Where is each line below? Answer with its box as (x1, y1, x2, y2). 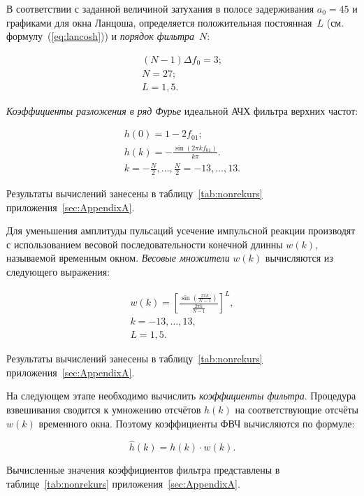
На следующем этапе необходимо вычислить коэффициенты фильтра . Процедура (6, 388, 356, 403)
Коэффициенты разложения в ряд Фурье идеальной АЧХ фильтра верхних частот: (6, 103, 358, 118)
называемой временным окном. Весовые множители (6, 250, 230, 265)
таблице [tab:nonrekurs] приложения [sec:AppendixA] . (6, 476, 240, 491)
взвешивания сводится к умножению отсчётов (6, 402, 201, 417)
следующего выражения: (6, 264, 110, 279)
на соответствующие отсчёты (235, 402, 358, 417)
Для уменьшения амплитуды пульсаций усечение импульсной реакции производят (6, 223, 356, 238)
